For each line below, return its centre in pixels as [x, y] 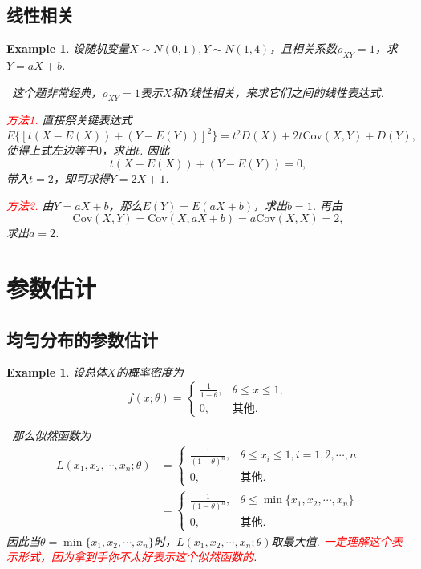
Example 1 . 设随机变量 [68, 48]
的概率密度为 [150, 372]
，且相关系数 [304, 48]
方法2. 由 [30, 205]
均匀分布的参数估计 [82, 339]
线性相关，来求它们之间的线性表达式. [287, 92]
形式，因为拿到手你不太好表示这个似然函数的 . [137, 557]
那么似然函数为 [52, 435]
